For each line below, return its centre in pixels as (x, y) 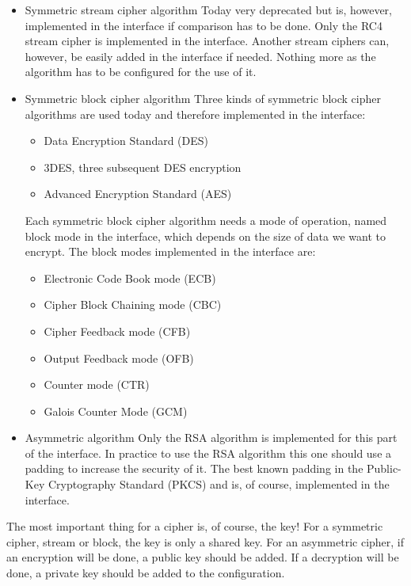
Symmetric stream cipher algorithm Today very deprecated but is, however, (208, 10)
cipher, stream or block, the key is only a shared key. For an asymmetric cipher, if (205, 541)
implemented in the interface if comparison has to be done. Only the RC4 (204, 25)
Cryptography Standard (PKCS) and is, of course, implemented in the (219, 484)
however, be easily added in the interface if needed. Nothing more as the (200, 56)
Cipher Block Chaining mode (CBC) (133, 304)
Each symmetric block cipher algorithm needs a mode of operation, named (206, 220)
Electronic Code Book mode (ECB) (130, 278)
